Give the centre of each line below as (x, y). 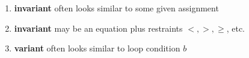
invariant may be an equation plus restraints (98, 28)
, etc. (236, 28)
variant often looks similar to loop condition (97, 48)
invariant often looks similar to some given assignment (116, 8)
